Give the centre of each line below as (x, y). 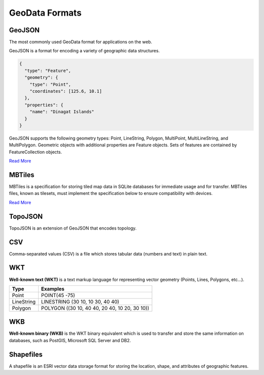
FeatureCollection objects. (35, 152)
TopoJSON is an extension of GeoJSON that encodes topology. (73, 228)
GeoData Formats (45, 13)
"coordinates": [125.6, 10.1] (66, 91)
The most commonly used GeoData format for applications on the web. (81, 42)
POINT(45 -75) (58, 295)
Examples (53, 289)
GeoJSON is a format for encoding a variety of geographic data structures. (84, 51)
